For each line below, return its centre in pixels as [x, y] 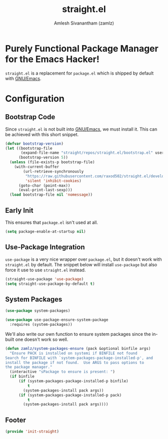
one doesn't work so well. [42, 339]
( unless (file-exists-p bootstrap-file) [52, 162]
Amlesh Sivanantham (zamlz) [84, 23]
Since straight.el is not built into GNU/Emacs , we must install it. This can [81, 129]
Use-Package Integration [45, 247]
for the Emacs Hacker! [52, 59]
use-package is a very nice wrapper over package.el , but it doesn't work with [83, 259]
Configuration [35, 98]
